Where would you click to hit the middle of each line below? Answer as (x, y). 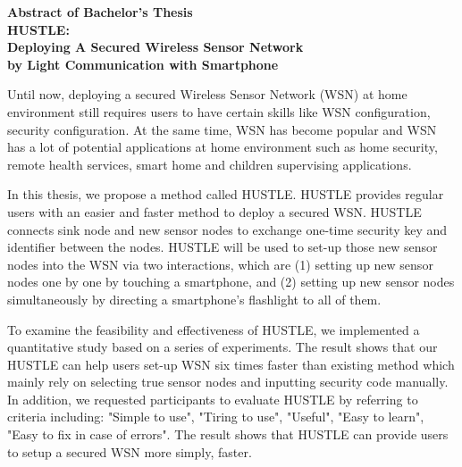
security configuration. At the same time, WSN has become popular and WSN (222, 129)
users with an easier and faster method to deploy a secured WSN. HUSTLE (214, 211)
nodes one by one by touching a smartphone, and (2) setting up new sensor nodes (231, 282)
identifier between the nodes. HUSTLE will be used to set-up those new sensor (223, 247)
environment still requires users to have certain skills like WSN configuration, (219, 111)
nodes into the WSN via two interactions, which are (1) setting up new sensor (220, 264)
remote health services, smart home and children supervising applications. (210, 164)
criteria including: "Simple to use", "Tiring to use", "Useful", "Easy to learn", (216, 417)
